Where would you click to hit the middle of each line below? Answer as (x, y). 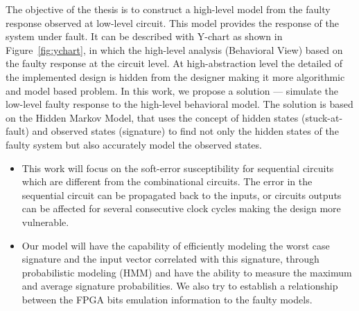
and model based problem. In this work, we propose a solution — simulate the (172, 90)
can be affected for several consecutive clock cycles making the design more (181, 208)
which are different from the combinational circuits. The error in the (167, 181)
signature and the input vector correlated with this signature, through (170, 259)
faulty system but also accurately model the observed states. (134, 144)
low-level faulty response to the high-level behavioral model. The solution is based (179, 104)
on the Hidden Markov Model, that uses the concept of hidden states (152, 117)
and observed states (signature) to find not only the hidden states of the (185, 131)
